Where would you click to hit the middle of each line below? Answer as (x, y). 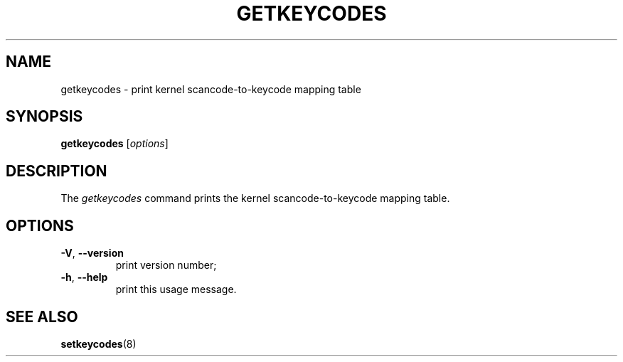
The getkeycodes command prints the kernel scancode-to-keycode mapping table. (255, 198)
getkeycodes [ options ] (115, 144)
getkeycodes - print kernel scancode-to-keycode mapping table (211, 89)
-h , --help (84, 277)
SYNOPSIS (44, 117)
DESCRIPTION (57, 171)
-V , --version (92, 253)
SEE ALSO (42, 316)
